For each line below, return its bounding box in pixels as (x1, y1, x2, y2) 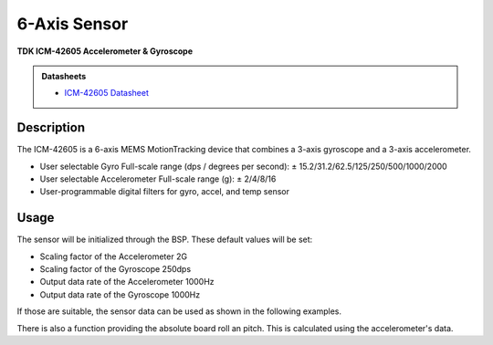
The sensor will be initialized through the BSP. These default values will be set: (16, 234, 313, 246)
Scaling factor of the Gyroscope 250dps (39, 264, 192, 275)
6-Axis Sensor (16, 14, 129, 34)
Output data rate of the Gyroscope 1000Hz (39, 288, 201, 300)
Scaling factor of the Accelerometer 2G (39, 251, 187, 262)
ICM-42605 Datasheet (64, 88, 150, 99)
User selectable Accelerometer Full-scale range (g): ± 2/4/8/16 (39, 173, 277, 184)
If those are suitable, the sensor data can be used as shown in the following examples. (16, 306, 342, 317)
